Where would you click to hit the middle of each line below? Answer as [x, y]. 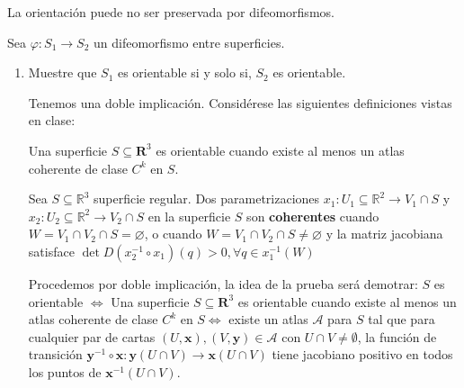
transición [55, 354]
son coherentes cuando [313, 216]
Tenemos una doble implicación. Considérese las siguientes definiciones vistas [240, 102]
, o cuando [173, 234]
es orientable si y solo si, [184, 72]
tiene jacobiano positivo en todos [362, 354]
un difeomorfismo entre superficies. [189, 42]
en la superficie [189, 216]
